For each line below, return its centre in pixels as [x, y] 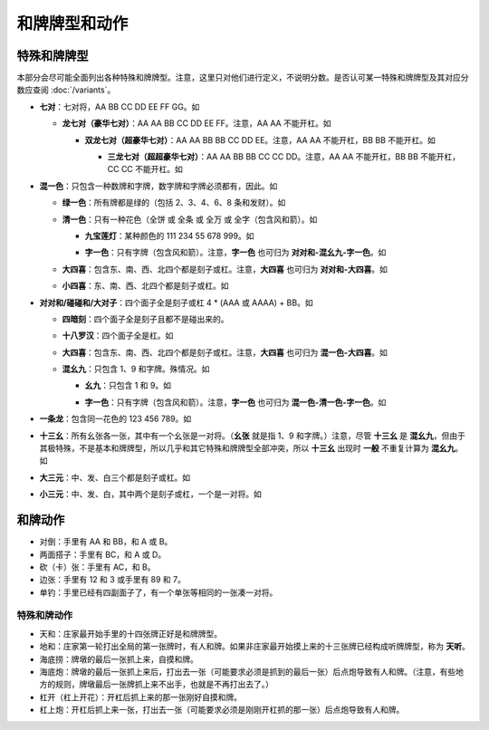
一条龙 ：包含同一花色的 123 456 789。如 [115, 419]
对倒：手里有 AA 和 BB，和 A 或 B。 [106, 542]
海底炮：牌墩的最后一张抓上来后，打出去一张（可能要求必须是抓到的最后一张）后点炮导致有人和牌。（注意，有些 [248, 672]
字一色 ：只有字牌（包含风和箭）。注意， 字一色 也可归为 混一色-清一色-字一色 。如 [235, 402]
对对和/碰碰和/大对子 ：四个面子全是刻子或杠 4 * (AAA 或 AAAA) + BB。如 [176, 303]
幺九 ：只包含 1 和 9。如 [128, 386]
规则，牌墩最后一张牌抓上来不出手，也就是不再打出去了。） [164, 685]
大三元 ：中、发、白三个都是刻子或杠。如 [115, 477]
